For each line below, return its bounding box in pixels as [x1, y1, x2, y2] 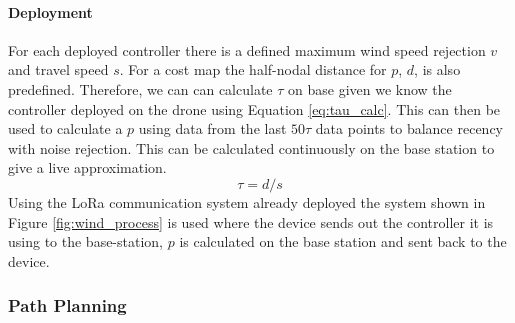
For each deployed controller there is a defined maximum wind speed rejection [8, 39, 486, 60]
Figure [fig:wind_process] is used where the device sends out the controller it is [8, 211, 494, 232]
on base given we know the [288, 78, 452, 99]
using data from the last [138, 118, 287, 139]
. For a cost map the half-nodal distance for [119, 59, 387, 80]
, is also [414, 59, 461, 80]
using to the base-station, [8, 231, 164, 252]
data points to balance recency [315, 118, 503, 139]
